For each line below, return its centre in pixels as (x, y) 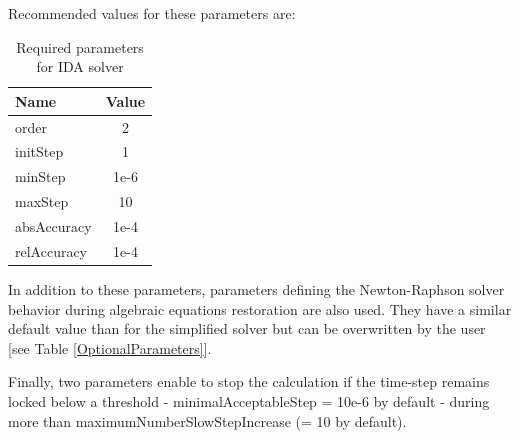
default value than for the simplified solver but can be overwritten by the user (247, 328)
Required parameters (80, 46)
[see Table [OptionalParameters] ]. (110, 347)
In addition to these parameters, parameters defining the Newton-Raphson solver (256, 288)
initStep (39, 151)
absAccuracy (53, 226)
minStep (40, 176)
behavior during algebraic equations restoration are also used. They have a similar (260, 308)
